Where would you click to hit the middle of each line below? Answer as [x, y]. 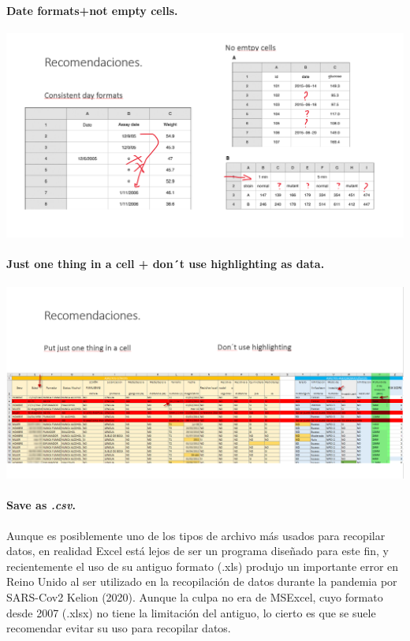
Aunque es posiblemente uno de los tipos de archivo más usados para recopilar [196, 535]
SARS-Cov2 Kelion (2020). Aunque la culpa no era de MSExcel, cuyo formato [195, 596]
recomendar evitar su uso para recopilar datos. [119, 628]
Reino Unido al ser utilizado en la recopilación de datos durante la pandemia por [202, 581]
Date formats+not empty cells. [92, 10]
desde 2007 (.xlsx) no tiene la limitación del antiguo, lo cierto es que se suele [191, 612]
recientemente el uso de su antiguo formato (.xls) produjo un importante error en [203, 566]
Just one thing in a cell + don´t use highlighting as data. [166, 264]
